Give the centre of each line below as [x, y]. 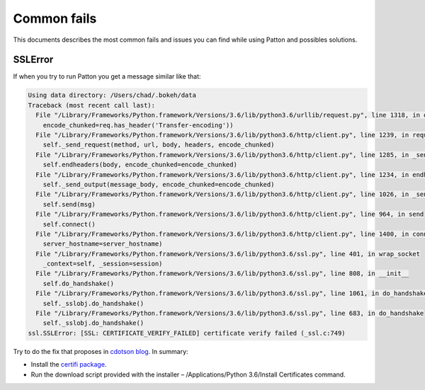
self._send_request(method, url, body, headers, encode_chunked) [159, 145]
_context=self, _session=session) [103, 264]
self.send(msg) [69, 204]
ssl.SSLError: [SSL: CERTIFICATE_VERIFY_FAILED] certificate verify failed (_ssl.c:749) [187, 333]
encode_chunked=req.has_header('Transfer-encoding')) [138, 125]
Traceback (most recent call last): [92, 105]
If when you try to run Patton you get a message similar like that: [107, 76]
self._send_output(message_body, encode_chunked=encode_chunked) [159, 184]
